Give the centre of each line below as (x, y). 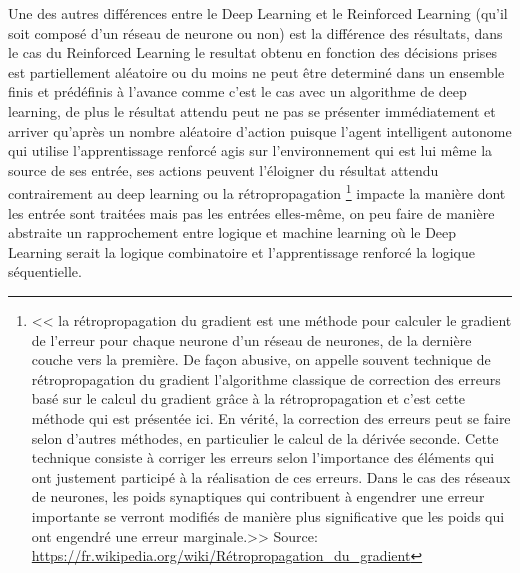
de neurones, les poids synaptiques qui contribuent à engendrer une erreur (258, 496)
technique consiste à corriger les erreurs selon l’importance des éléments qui (263, 457)
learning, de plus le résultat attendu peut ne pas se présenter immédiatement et (252, 110)
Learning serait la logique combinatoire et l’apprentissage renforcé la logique (241, 251)
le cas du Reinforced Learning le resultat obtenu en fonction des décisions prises (253, 52)
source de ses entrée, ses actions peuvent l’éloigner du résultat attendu (223, 169)
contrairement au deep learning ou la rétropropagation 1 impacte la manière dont (257, 191)
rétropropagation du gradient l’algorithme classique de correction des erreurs (266, 378)
